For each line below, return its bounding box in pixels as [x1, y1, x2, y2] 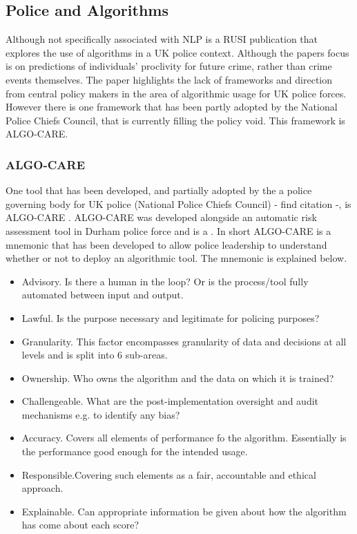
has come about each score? [21, 517, 139, 532]
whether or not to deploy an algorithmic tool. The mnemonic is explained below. [6, 251, 347, 265]
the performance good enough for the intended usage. [21, 444, 248, 459]
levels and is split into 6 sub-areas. [21, 347, 168, 362]
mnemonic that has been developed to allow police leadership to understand [6, 237, 327, 251]
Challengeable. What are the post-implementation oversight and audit [21, 394, 319, 408]
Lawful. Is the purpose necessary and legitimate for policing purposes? [21, 310, 320, 325]
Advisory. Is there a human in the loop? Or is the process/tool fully [21, 274, 309, 288]
